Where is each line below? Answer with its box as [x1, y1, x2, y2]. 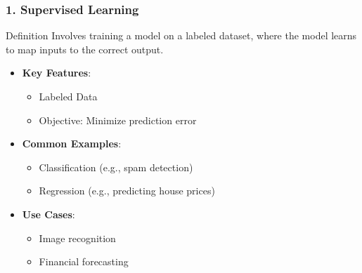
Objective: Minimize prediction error [39, 112, 197, 127]
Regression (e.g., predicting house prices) [39, 183, 215, 198]
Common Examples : [22, 136, 122, 151]
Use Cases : [22, 206, 75, 221]
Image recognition [39, 230, 116, 245]
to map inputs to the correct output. [6, 41, 164, 56]
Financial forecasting [39, 254, 129, 269]
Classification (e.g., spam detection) [39, 159, 193, 174]
